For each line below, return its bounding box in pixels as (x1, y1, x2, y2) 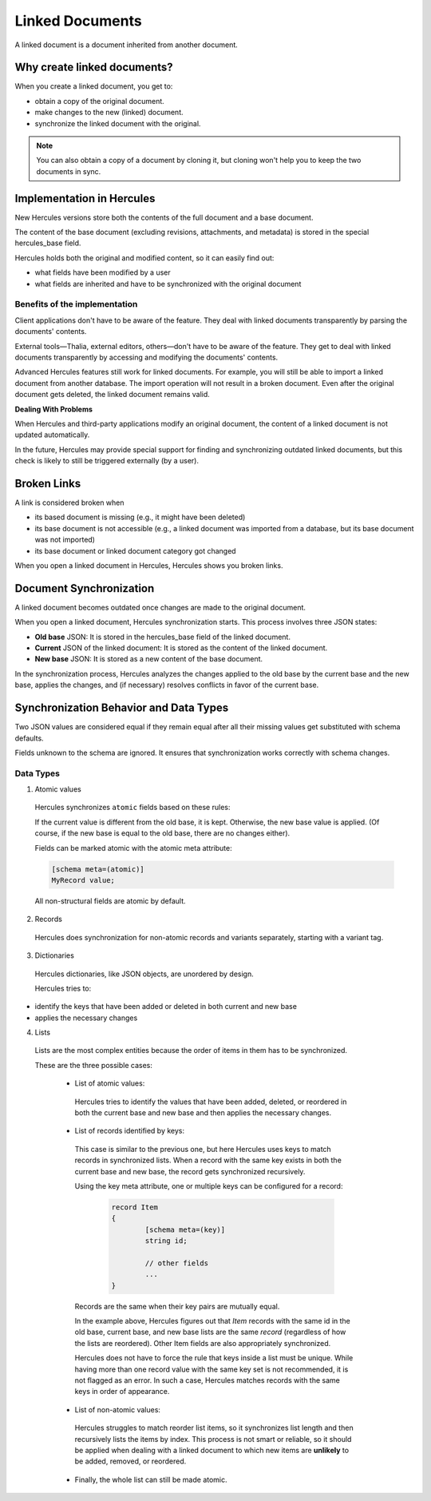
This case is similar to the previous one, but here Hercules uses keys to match (74, 1144, 331, 1154)
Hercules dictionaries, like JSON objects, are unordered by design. (34, 969, 255, 979)
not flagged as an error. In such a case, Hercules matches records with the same (74, 1376, 341, 1385)
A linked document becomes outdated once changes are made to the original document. (14, 602, 306, 612)
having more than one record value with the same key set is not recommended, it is (74, 1364, 349, 1374)
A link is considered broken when (14, 498, 125, 507)
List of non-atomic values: (74, 1404, 161, 1414)
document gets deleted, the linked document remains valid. (14, 390, 211, 399)
